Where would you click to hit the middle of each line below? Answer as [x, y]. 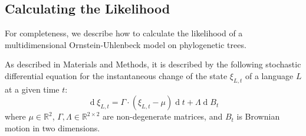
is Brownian [258, 116]
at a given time [32, 89]
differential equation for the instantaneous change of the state [116, 75]
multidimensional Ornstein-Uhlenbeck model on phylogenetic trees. [126, 44]
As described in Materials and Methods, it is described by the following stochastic [153, 64]
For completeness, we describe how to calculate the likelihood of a [124, 33]
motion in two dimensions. [52, 127]
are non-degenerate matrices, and [163, 116]
